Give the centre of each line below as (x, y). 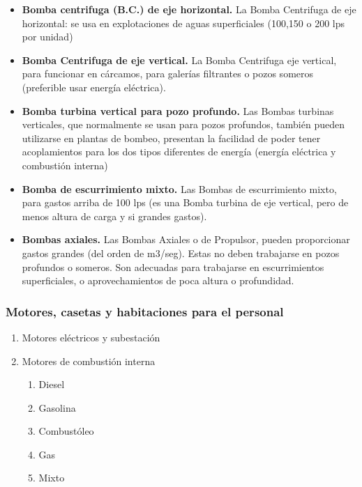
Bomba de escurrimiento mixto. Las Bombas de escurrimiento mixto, (179, 188)
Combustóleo (66, 431)
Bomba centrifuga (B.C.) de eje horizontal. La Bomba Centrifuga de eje (189, 9)
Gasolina (57, 407)
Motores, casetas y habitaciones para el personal (145, 311)
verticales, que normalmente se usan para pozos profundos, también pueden (183, 124)
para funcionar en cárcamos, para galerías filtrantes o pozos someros (168, 74)
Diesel (52, 384)
